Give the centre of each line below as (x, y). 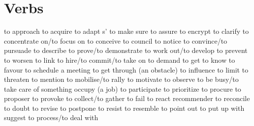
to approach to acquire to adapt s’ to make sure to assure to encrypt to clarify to (127, 31)
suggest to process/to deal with (51, 117)
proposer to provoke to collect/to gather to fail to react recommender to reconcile (127, 98)
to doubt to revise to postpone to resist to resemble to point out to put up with (124, 108)
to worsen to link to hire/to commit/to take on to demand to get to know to (120, 60)
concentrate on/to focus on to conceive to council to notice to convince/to (116, 40)
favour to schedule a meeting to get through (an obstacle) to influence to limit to (126, 69)
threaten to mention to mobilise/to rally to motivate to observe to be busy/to (121, 79)
